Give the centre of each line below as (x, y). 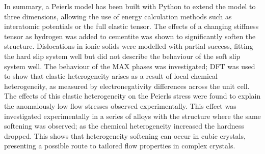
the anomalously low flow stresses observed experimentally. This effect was (120, 105)
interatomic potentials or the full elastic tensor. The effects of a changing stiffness (131, 26)
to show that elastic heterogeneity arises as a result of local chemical (111, 76)
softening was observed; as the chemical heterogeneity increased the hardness (124, 126)
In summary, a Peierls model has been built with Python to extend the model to (130, 6)
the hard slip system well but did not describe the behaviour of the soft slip (122, 56)
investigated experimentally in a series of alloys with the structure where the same (132, 116)
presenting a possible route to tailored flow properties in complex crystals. (120, 146)
